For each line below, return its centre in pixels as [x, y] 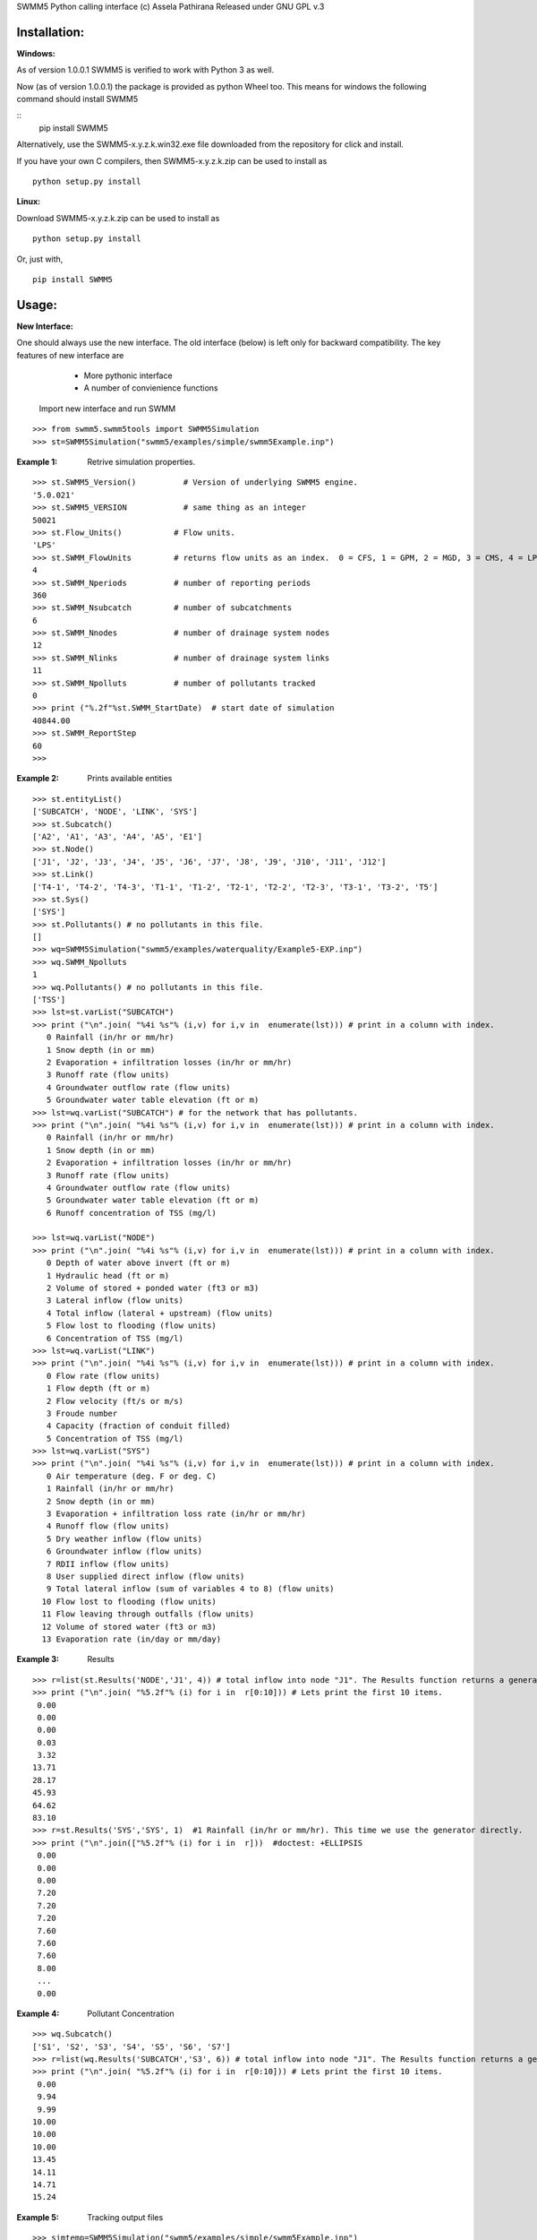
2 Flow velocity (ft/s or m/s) [115, 1401]
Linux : [28, 202]
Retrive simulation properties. [141, 462]
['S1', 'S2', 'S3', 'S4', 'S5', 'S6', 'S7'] [132, 2046]
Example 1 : [37, 462]
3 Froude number [82, 1413]
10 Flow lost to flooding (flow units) [129, 1601]
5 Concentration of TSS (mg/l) [115, 1439]
